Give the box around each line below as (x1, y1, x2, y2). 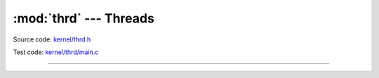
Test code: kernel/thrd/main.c (13, 48, 99, 56)
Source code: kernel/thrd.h (13, 35, 91, 44)
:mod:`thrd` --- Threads (13, 11, 154, 26)
